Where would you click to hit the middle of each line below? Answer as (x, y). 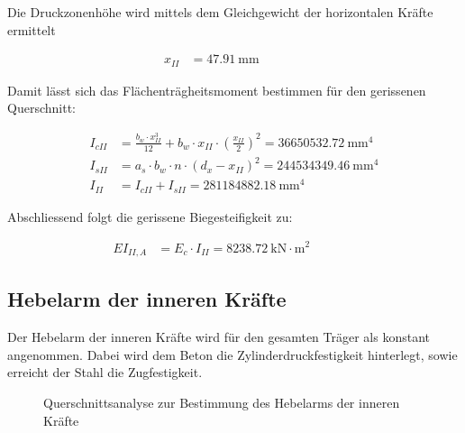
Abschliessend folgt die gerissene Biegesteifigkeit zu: (150, 216)
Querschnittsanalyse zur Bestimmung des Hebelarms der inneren (222, 402)
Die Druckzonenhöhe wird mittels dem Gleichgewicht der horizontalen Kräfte (220, 12)
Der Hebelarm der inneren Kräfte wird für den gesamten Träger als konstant (219, 337)
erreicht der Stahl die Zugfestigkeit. (105, 372)
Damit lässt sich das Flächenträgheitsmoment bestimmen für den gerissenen (217, 90)
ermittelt (32, 29)
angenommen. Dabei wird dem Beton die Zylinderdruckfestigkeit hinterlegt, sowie (232, 354)
